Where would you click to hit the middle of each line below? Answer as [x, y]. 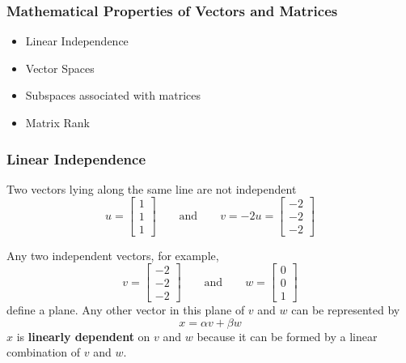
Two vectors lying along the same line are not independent [152, 188]
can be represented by [346, 310]
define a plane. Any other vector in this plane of [126, 310]
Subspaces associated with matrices [113, 95]
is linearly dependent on [83, 336]
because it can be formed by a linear [287, 336]
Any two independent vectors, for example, [113, 255]
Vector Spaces [60, 68]
